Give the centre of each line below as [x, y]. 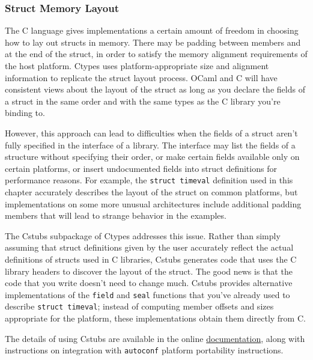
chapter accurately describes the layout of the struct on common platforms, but [151, 192]
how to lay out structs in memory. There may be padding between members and [153, 42]
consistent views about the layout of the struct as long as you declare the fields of [155, 89]
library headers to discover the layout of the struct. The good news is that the [149, 271]
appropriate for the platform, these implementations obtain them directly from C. [155, 318]
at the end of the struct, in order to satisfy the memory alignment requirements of [156, 54]
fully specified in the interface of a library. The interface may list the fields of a [150, 145]
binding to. [25, 113]
